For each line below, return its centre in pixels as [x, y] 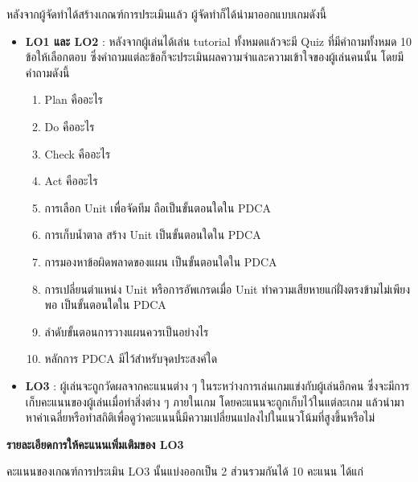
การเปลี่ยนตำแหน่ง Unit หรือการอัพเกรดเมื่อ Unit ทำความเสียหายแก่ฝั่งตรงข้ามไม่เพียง [227, 288]
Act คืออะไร [71, 181]
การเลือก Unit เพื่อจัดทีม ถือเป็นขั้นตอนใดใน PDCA [158, 207]
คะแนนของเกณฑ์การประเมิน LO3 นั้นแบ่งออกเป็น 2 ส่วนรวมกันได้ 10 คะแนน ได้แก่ [185, 471]
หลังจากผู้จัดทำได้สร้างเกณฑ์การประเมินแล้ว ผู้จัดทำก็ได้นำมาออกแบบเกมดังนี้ [167, 14]
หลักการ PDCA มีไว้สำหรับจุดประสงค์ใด [131, 358]
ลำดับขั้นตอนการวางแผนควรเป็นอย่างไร [127, 331]
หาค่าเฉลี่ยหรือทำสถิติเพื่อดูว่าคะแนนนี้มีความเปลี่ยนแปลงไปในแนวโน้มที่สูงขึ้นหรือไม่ [200, 417]
